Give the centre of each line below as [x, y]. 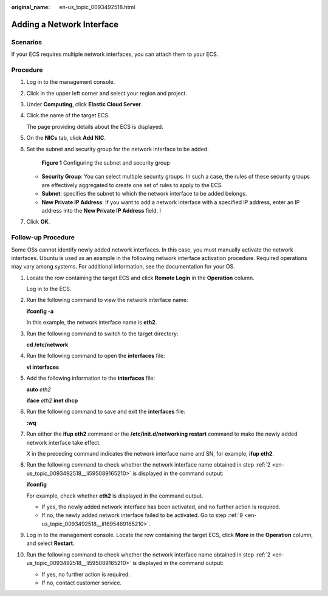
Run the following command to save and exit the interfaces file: [106, 412]
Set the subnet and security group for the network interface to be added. [118, 149]
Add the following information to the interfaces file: [91, 378]
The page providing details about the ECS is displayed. [95, 126]
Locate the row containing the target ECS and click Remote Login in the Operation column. [140, 278]
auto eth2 [39, 389]
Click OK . [38, 222]
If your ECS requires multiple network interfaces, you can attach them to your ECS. [115, 54]
